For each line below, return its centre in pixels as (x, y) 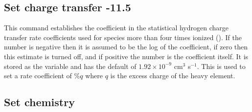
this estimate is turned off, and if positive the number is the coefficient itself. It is (126, 56)
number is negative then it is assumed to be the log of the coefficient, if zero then (126, 47)
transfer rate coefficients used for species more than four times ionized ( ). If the (123, 37)
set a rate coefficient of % (42, 76)
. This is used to (221, 66)
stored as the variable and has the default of (70, 66)
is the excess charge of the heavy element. (173, 76)
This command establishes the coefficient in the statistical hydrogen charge (116, 28)
